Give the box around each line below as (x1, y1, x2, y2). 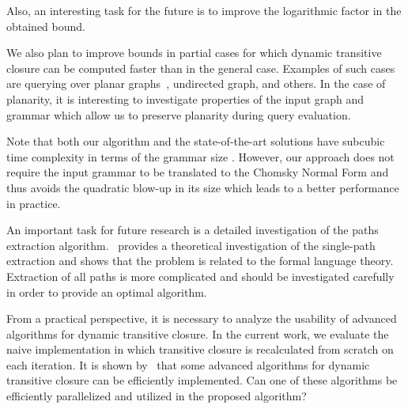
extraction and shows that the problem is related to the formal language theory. (6, 252, 394, 269)
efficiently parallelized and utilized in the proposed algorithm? (6, 388, 307, 404)
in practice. (6, 195, 61, 211)
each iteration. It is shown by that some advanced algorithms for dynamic (6, 356, 370, 373)
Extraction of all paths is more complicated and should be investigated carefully (6, 267, 395, 284)
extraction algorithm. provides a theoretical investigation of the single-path (6, 237, 376, 253)
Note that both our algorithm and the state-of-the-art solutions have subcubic (6, 133, 385, 150)
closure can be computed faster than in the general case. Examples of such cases (6, 59, 395, 76)
